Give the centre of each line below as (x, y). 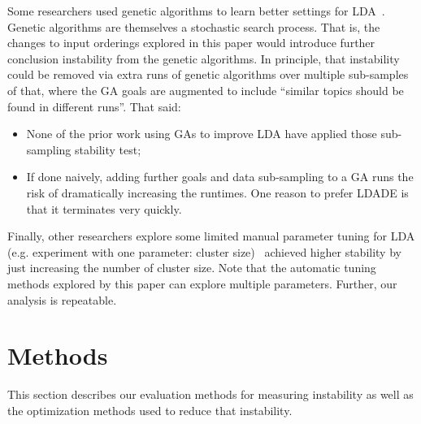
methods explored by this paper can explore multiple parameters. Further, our (202, 283)
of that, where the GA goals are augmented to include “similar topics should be (206, 90)
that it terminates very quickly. (104, 208)
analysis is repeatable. (62, 299)
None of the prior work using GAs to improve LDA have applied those (202, 134)
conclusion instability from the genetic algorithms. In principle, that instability (204, 58)
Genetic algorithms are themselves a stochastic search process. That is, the (194, 26)
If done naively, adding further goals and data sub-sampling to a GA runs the (220, 177)
